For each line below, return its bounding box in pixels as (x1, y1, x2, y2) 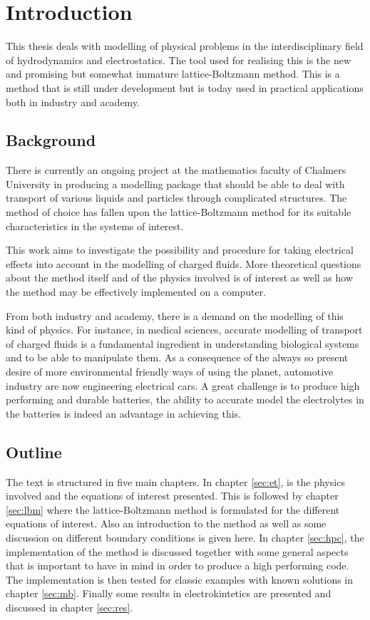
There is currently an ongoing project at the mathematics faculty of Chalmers (6, 162, 346, 177)
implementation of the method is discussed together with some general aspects (6, 544, 349, 559)
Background (6, 129, 96, 151)
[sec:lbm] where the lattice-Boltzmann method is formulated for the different (6, 502, 340, 517)
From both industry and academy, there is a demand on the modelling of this (6, 308, 344, 323)
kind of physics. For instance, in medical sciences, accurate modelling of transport (6, 322, 363, 337)
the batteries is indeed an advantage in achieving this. (6, 405, 242, 420)
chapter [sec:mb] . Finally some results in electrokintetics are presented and (6, 586, 332, 601)
